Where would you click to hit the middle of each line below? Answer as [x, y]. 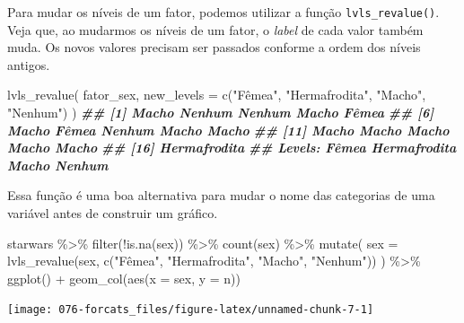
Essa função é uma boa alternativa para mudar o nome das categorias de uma [221, 195]
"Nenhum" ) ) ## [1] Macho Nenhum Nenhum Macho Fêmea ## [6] [221, 113]
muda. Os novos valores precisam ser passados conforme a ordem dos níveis [214, 47]
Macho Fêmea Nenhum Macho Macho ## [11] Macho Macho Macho [228, 130]
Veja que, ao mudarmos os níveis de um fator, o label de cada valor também [215, 29]
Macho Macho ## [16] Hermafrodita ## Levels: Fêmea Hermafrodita [232, 148]
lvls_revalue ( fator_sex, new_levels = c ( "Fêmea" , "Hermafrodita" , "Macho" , [217, 95]
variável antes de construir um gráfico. [113, 213]
